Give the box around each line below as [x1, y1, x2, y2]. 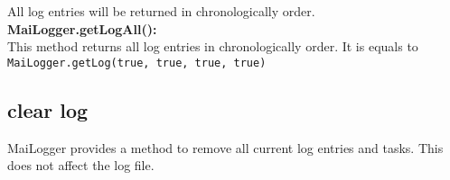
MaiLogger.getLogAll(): [7, 19, 157, 38]
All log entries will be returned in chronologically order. [7, 2, 315, 20]
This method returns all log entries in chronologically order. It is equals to [7, 37, 418, 56]
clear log [7, 95, 89, 123]
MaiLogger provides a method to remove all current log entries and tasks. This [7, 138, 444, 157]
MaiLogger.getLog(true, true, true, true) [7, 56, 267, 69]
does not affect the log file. [7, 156, 155, 175]
